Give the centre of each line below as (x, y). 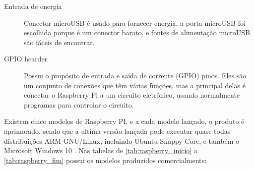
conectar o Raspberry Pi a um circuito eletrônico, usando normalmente (132, 95)
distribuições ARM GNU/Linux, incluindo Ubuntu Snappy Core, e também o (122, 141)
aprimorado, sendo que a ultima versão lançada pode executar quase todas (117, 131)
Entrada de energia (33, 6)
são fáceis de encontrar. (59, 42)
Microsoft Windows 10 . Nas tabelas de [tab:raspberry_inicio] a (101, 150)
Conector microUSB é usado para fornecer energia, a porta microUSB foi (135, 23)
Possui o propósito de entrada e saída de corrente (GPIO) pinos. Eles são (135, 75)
